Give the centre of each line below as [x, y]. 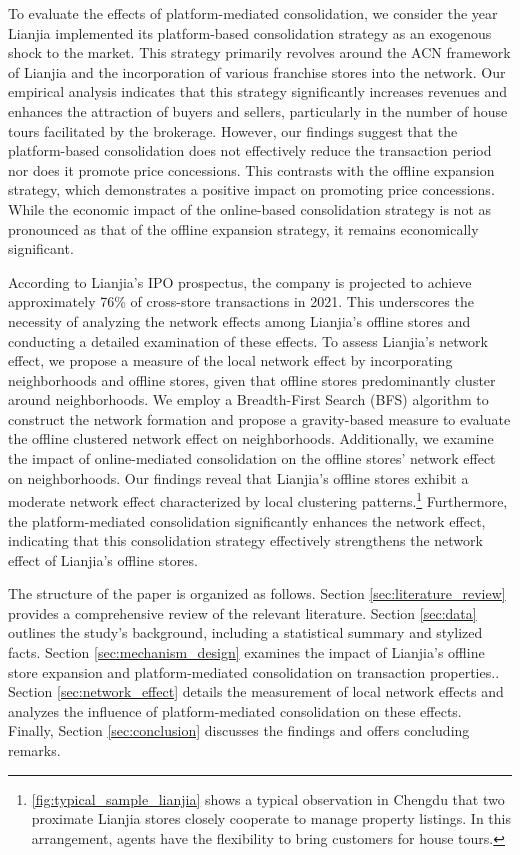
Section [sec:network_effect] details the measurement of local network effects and [256, 691]
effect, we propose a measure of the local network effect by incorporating [230, 360]
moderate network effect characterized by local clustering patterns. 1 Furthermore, [258, 499]
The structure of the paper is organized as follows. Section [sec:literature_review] [257, 593]
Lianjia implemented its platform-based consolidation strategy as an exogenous [250, 32]
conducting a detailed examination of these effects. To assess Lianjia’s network [248, 340]
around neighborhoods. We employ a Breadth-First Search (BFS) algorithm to [248, 399]
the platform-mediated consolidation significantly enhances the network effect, [247, 520]
